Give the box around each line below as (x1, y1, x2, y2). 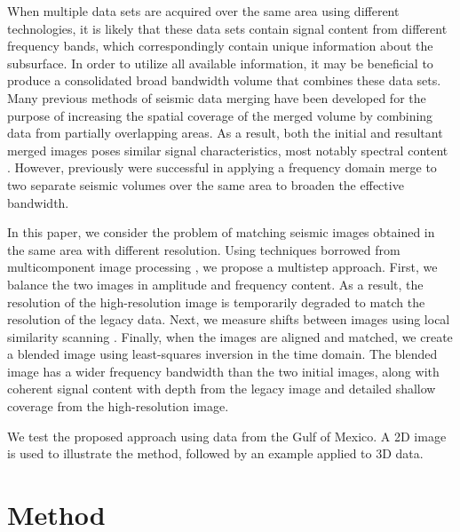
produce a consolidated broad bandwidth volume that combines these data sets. (7, 71, 441, 90)
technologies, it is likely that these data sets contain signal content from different (7, 19, 448, 37)
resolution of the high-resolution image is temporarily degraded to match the (7, 292, 425, 311)
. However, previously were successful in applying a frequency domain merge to (7, 158, 437, 177)
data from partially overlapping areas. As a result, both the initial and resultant (7, 123, 443, 142)
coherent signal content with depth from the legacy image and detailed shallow (7, 379, 436, 398)
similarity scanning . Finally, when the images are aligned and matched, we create (7, 327, 453, 345)
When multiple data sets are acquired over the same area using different (7, 2, 400, 20)
